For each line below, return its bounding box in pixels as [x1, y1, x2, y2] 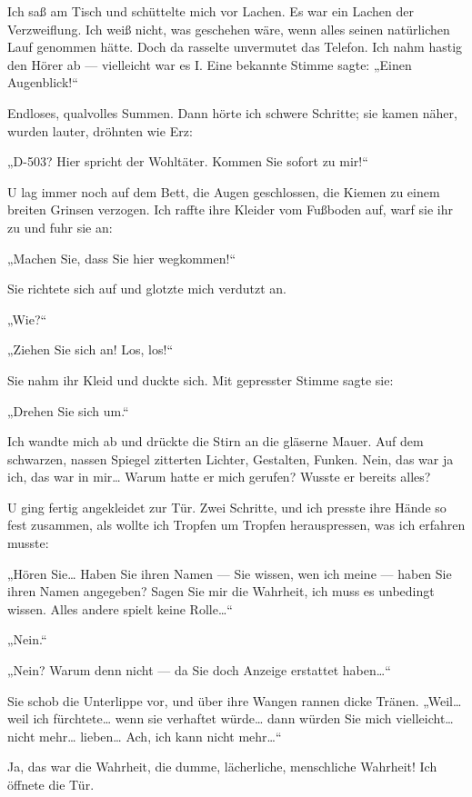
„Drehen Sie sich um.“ [7, 401, 129, 420]
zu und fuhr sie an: [7, 217, 113, 236]
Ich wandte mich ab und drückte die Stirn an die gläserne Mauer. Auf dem [7, 432, 424, 451]
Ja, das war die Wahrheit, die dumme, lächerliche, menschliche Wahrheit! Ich [7, 757, 437, 776]
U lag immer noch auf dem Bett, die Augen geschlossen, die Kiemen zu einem [7, 182, 440, 201]
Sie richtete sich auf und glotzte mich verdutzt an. [7, 279, 286, 298]
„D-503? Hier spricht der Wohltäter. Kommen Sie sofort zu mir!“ [7, 152, 368, 171]
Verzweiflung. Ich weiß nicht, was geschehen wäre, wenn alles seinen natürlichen [7, 19, 450, 38]
